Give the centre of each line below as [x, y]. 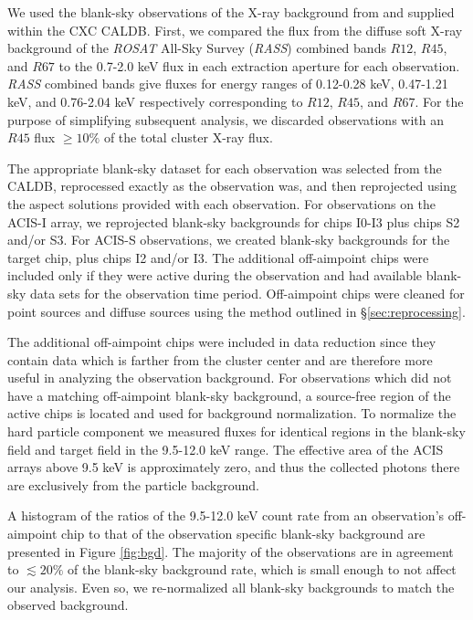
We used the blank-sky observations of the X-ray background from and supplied [231, 12]
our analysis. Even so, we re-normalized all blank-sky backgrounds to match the [231, 587]
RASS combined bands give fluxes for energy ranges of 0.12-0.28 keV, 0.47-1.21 [228, 84]
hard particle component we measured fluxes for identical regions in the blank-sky [236, 431]
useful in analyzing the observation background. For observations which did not [230, 378]
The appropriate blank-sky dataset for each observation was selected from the [225, 168]
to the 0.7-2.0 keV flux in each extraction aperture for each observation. [259, 65]
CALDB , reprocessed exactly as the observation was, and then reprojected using [232, 186]
